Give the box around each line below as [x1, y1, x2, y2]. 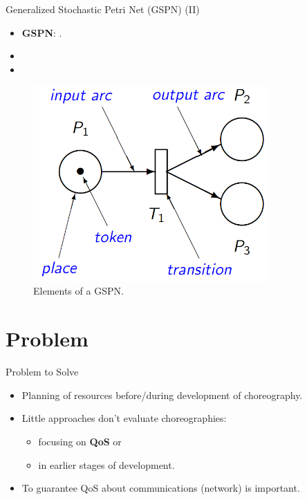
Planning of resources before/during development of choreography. [21, 387, 303, 402]
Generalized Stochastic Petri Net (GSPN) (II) [6, 2, 200, 16]
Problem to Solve [6, 364, 79, 379]
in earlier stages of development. [38, 457, 175, 472]
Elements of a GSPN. [33, 284, 124, 298]
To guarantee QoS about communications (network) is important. [21, 481, 300, 495]
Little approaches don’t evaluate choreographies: [21, 411, 227, 425]
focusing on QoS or [38, 434, 122, 448]
